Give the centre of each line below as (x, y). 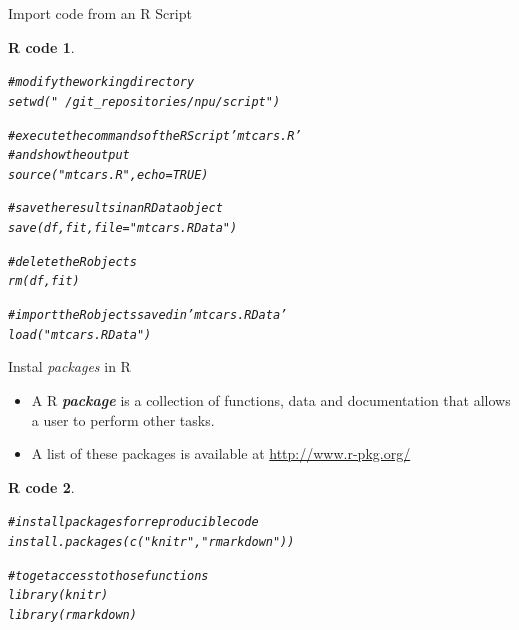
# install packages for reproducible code (133, 522)
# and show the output (69, 155)
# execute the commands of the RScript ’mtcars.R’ (155, 135)
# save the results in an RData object (115, 208)
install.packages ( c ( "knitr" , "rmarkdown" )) (151, 542)
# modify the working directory (101, 82)
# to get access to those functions (108, 575)
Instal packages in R (69, 366)
